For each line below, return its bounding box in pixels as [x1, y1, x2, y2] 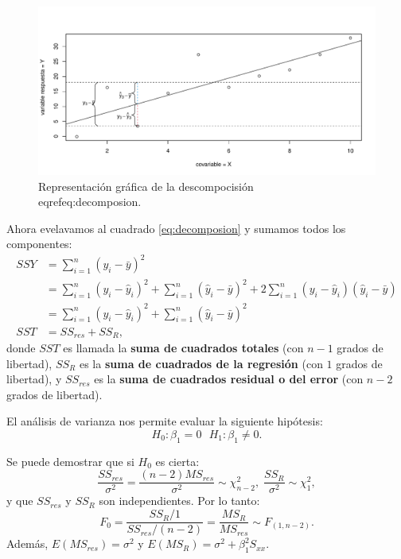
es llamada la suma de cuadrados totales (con [63, 340, 304, 356]
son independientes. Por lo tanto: [99, 492, 260, 509]
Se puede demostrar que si [6, 452, 134, 469]
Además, [6, 535, 49, 552]
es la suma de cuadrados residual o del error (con [94, 371, 364, 387]
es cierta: [155, 452, 200, 469]
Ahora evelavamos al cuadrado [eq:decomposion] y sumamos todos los [6, 219, 346, 236]
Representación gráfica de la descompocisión [38, 177, 254, 194]
